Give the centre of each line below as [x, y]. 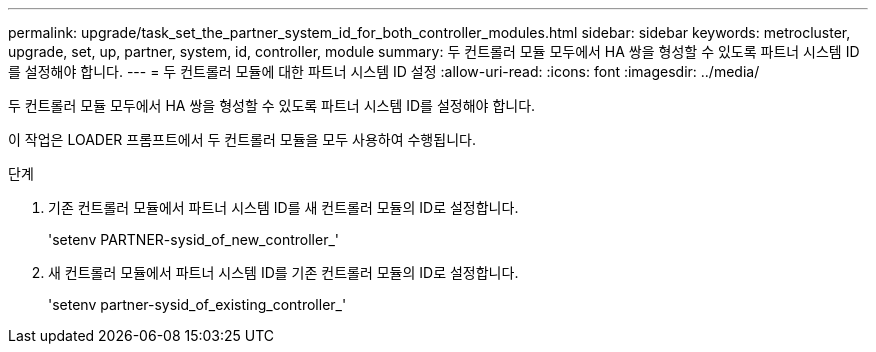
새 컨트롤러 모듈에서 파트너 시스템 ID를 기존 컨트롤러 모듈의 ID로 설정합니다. [283, 272]
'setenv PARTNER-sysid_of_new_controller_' [193, 239]
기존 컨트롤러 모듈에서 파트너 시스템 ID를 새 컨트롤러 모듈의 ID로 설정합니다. [283, 207]
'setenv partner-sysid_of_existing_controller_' [197, 304]
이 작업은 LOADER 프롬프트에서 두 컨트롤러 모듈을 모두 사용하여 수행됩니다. [242, 139]
